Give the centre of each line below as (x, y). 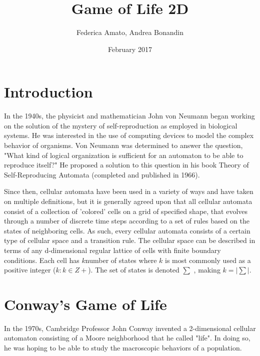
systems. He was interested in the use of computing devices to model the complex (129, 135)
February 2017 (130, 49)
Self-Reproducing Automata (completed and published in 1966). (102, 174)
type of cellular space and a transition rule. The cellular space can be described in (130, 240)
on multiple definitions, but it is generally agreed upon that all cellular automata (128, 201)
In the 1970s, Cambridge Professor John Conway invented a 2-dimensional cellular (130, 328)
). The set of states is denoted (134, 270)
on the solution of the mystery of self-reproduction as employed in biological (121, 125)
